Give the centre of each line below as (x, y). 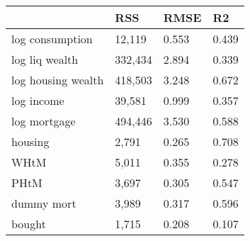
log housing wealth (58, 80)
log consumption (52, 39)
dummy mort (44, 203)
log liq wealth (45, 59)
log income (38, 100)
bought (29, 224)
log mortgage (44, 121)
